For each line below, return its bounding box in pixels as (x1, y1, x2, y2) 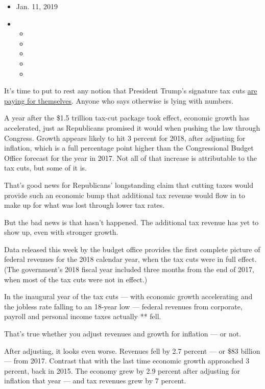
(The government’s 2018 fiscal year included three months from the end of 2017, (4, 264, 254, 275)
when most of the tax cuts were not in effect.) (4, 274, 148, 284)
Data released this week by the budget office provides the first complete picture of (4, 244, 260, 254)
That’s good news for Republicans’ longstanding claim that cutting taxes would (4, 179, 253, 190)
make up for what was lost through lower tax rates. (4, 200, 165, 210)
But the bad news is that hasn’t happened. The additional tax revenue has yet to (4, 216, 259, 227)
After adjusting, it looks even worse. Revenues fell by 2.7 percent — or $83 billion (4, 345, 260, 356)
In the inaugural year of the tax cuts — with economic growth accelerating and (4, 291, 253, 302)
